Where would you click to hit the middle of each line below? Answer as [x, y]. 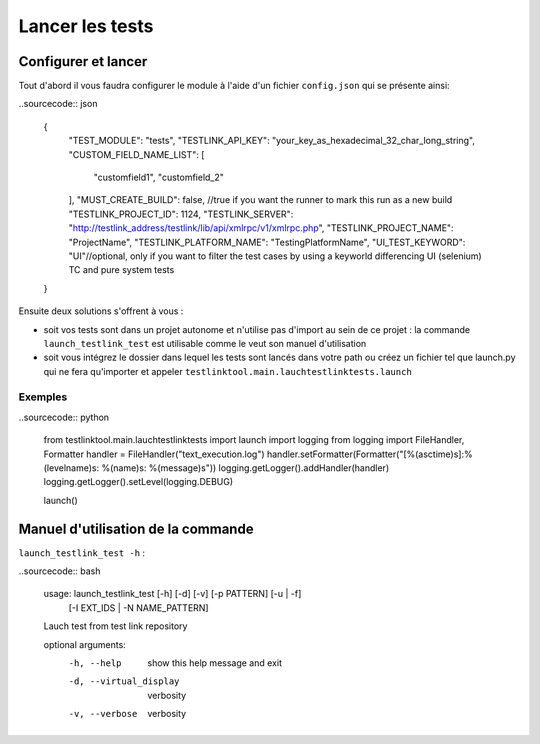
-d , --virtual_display [124, 681]
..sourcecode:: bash [59, 571]
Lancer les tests [86, 26]
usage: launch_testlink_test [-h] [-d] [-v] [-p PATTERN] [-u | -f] [172, 594]
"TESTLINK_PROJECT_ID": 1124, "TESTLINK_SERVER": [181, 214]
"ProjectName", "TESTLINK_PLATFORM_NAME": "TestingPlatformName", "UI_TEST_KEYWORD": [267, 242]
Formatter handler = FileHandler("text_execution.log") [154, 454]
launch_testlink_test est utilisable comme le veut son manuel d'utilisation [205, 343]
